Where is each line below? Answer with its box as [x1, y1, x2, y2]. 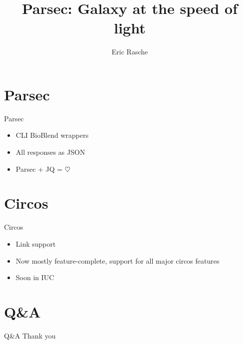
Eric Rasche [111, 46, 148, 57]
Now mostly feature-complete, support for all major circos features [15, 255, 220, 266]
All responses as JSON [15, 147, 85, 157]
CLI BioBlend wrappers [15, 130, 89, 140]
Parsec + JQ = [15, 163, 63, 174]
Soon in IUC [15, 272, 54, 283]
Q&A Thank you [4, 330, 56, 341]
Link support [15, 238, 56, 249]
